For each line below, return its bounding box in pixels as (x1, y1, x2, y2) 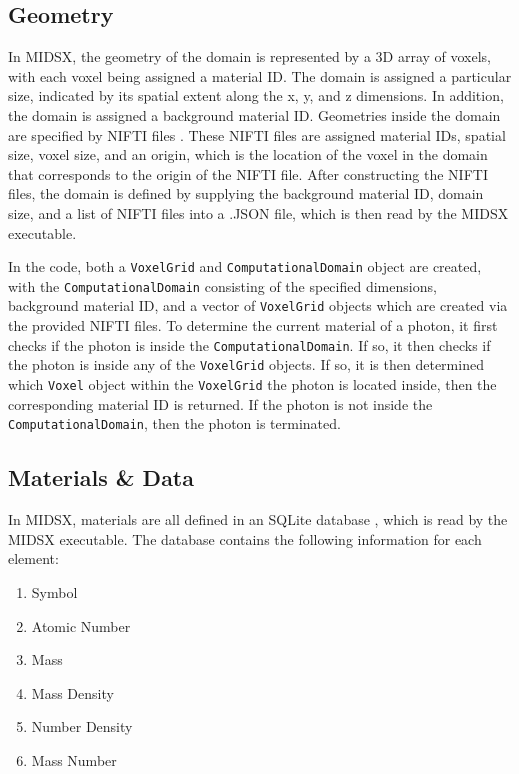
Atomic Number (31, 615, 131, 636)
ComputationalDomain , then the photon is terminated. (8, 413, 341, 434)
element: (8, 548, 59, 569)
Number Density (31, 716, 133, 737)
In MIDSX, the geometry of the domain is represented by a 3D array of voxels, (8, 46, 492, 67)
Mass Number (31, 749, 117, 770)
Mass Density (31, 682, 114, 703)
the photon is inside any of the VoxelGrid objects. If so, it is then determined (8, 354, 484, 375)
